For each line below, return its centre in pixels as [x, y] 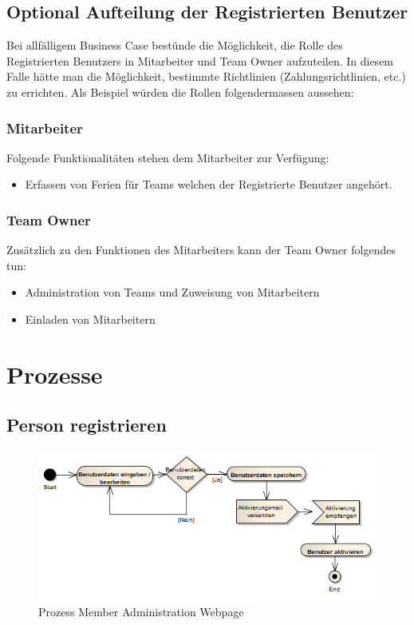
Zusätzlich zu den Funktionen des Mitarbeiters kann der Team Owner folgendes [201, 250]
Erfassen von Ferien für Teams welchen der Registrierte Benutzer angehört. [209, 184]
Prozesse [55, 374]
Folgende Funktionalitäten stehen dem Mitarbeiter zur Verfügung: [168, 157]
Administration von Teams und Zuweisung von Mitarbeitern [172, 292]
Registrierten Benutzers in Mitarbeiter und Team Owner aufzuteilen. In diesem [200, 60]
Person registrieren [87, 425]
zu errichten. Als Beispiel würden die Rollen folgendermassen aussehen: [180, 92]
